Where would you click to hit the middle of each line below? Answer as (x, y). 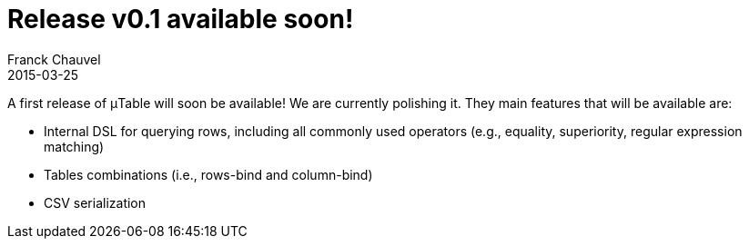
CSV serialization (95, 202)
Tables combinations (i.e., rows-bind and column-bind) (208, 174)
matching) (74, 146)
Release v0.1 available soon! (181, 19)
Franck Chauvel (54, 59)
